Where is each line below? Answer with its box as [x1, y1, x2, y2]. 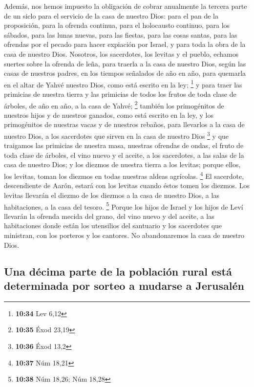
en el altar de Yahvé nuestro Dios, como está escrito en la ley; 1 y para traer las [4, 78, 242, 89]
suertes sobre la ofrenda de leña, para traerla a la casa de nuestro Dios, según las [4, 58, 246, 68]
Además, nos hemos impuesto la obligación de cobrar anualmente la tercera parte [4, 1, 247, 11]
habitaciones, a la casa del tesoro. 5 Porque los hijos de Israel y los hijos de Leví [4, 200, 243, 212]
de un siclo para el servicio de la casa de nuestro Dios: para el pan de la [4, 10, 218, 21]
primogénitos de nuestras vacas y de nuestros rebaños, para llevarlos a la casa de [4, 119, 245, 129]
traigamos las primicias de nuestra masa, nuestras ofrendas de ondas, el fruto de [4, 140, 244, 150]
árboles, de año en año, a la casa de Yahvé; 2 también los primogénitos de [4, 99, 224, 110]
